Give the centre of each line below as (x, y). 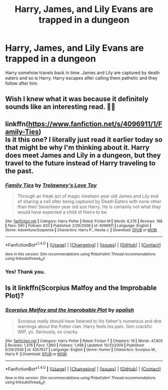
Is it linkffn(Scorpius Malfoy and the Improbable (81, 288)
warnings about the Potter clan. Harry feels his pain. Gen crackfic (85, 326)
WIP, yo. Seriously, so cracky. (48, 331)
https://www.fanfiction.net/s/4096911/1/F (95, 124)
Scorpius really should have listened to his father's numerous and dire (89, 321)
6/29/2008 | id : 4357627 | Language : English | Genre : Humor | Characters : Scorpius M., (81, 349)
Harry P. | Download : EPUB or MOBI (36, 354)
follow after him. (22, 83)
